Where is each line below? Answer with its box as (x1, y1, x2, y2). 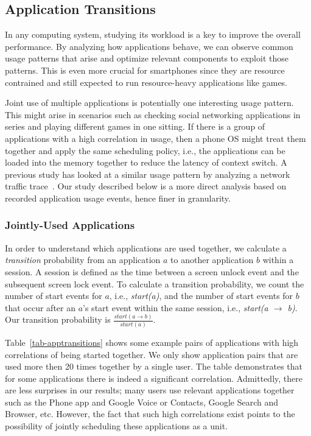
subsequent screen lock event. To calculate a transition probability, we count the (5, 277, 304, 290)
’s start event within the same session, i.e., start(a (83, 301, 268, 314)
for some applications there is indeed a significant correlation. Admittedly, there (5, 371, 302, 384)
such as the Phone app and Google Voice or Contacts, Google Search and (5, 395, 279, 408)
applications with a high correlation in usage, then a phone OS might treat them (5, 132, 306, 144)
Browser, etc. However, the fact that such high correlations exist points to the (5, 407, 295, 420)
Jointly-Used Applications (5, 217, 135, 233)
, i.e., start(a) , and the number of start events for (109, 289, 293, 302)
